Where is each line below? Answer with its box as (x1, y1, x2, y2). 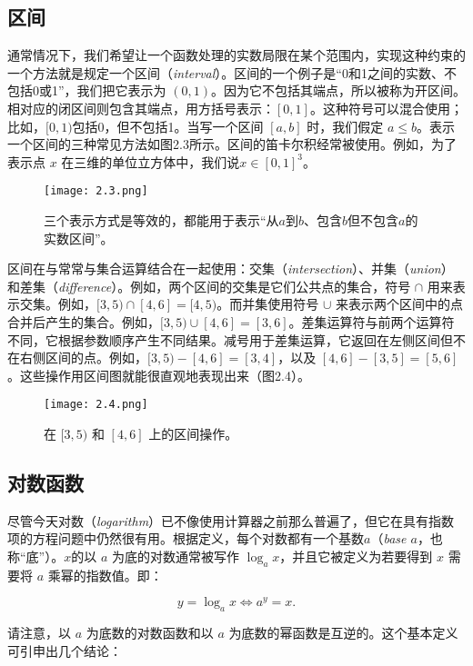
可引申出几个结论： (7, 641, 122, 660)
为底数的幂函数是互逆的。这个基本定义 (228, 623, 458, 642)
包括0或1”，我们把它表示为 (7, 81, 166, 100)
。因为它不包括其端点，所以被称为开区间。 (210, 81, 466, 100)
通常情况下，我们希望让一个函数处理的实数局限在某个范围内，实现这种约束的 (7, 45, 466, 65)
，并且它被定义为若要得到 (279, 547, 433, 565)
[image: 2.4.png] (44, 398, 148, 412)
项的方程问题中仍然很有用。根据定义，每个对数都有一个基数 (7, 529, 364, 548)
